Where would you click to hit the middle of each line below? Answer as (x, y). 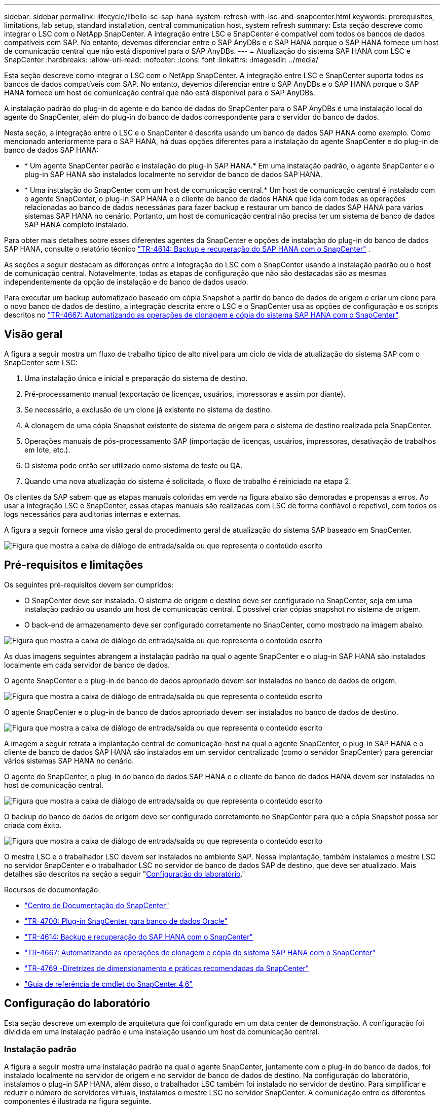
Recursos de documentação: (52, 889)
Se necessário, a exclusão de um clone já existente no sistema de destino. (148, 409)
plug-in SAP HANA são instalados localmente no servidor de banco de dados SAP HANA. (173, 174)
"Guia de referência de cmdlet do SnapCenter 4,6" (108, 984)
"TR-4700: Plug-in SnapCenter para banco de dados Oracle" (126, 921)
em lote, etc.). (47, 449)
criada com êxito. (33, 825)
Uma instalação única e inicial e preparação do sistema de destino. (136, 378)
